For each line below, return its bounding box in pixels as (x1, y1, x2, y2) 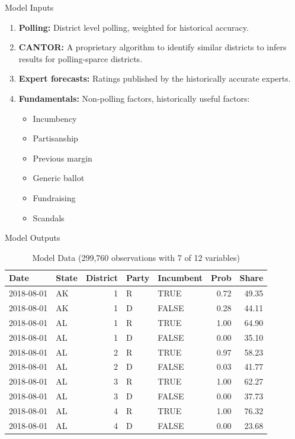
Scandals (33, 211, 65, 224)
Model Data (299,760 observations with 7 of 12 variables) (32, 251, 240, 263)
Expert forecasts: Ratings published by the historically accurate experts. (18, 72, 291, 85)
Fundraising (33, 191, 76, 204)
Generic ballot (33, 172, 85, 184)
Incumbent (158, 272, 203, 284)
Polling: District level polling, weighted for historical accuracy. (18, 21, 249, 33)
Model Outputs (5, 231, 60, 244)
